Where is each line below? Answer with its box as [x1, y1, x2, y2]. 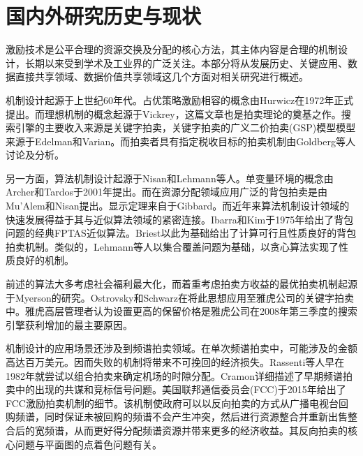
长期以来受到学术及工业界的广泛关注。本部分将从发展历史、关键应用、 [24, 55, 348, 70]
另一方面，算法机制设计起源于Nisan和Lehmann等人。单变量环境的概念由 [6, 170, 334, 185]
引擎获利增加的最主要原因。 [6, 317, 133, 332]
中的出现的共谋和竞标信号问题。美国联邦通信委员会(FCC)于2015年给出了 [15, 382, 346, 397]
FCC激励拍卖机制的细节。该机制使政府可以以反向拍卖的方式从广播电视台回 [6, 395, 348, 410]
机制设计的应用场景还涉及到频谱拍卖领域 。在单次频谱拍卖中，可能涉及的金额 [6, 341, 357, 355]
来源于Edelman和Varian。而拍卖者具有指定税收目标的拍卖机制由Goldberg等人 [6, 133, 355, 148]
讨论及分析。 [6, 147, 64, 162]
